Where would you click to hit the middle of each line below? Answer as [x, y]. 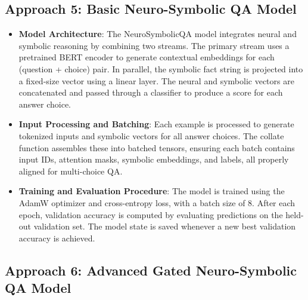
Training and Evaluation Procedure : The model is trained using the [152, 191]
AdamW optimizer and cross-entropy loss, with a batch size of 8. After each [157, 202]
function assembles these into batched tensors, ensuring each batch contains [157, 147]
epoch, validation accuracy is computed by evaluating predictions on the [151, 214]
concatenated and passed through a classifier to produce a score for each [151, 92]
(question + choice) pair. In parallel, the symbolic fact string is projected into [161, 68]
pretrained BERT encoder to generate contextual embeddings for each [147, 57]
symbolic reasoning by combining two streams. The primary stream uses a [154, 45]
